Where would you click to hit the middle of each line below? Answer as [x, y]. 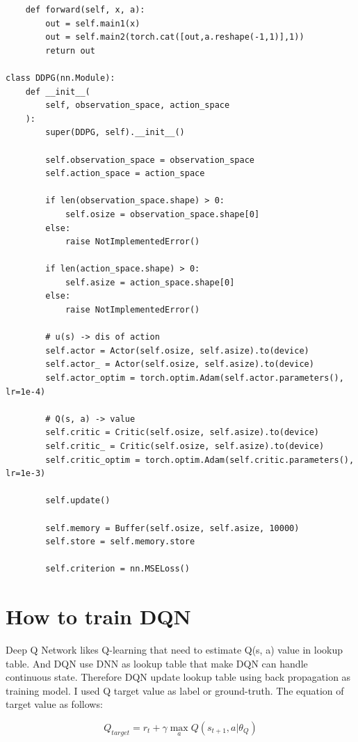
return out [70, 50]
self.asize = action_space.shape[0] [150, 282]
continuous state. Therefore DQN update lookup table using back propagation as [178, 677]
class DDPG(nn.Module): [60, 78]
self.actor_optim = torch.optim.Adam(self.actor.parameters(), [195, 378]
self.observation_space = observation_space [150, 160]
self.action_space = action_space [125, 174]
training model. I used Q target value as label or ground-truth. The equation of [175, 690]
